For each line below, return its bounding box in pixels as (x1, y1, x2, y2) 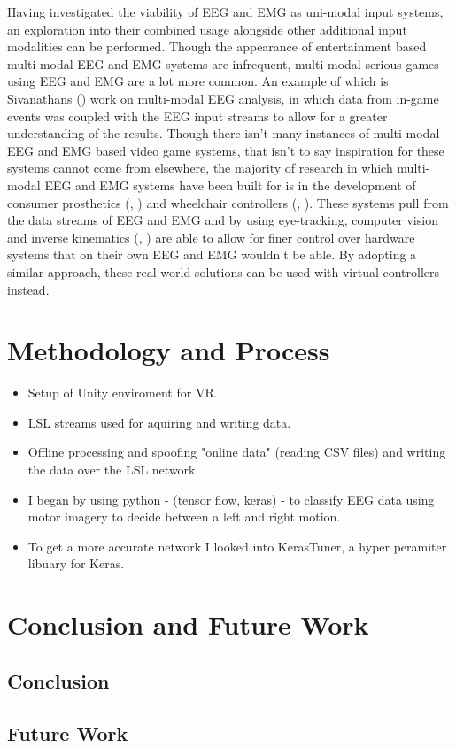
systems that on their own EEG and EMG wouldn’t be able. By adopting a (7, 245, 417, 264)
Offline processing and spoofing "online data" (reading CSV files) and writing (27, 443, 446, 461)
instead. (7, 280, 50, 298)
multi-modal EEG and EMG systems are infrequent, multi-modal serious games (7, 54, 439, 73)
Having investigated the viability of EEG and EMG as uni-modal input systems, (7, 3, 444, 20)
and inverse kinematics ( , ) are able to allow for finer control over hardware (7, 227, 415, 246)
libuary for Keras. (27, 554, 125, 573)
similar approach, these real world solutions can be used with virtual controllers (7, 262, 440, 281)
